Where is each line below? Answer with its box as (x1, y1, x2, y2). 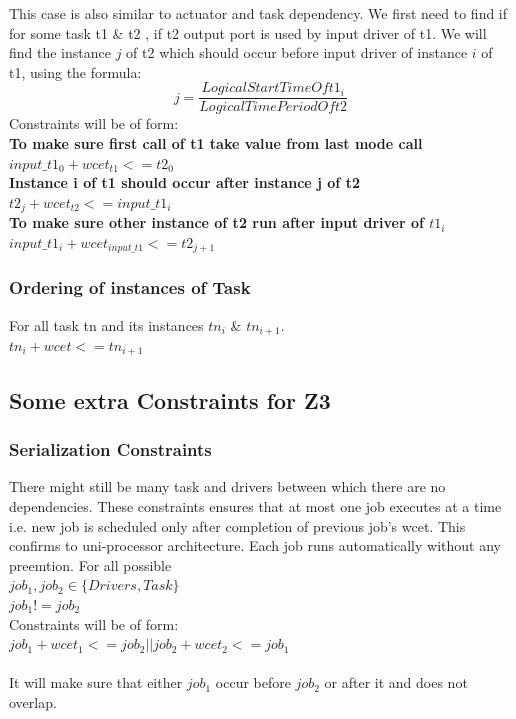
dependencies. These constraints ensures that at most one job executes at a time (9, 496, 502, 517)
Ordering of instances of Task (9, 275, 251, 300)
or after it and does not (324, 672, 468, 693)
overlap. (9, 691, 57, 712)
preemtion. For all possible (9, 554, 172, 575)
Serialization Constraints (9, 437, 212, 462)
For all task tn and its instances (9, 314, 204, 335)
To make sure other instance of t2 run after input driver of (9, 212, 424, 233)
